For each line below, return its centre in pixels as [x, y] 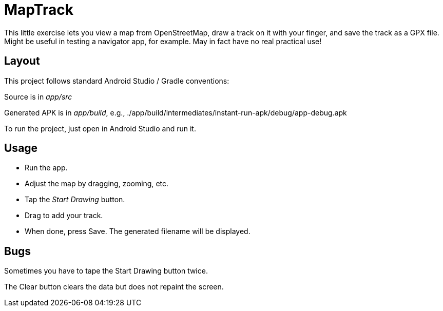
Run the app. [46, 168]
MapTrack [39, 10]
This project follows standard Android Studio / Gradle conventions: [117, 81]
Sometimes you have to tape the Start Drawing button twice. [106, 271]
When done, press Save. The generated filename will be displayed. [138, 231]
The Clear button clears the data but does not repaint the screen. [114, 287]
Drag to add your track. [64, 216]
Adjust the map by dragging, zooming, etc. [97, 184]
